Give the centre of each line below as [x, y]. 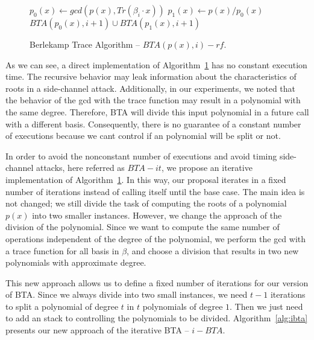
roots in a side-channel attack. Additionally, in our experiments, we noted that [151, 88]
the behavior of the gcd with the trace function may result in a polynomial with [153, 100]
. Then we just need [266, 306]
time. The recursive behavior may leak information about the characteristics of [151, 76]
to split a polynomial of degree [62, 306]
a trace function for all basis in [62, 250]
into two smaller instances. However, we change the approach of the [157, 215]
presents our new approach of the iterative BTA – [97, 330]
